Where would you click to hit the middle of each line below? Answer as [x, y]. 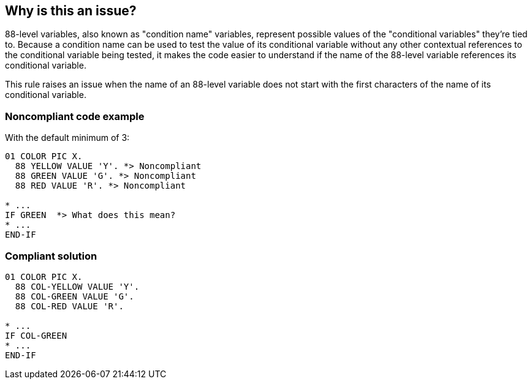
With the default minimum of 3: [67, 138]
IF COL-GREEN [36, 335]
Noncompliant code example [75, 116]
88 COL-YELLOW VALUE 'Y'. [77, 286]
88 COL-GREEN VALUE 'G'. [74, 296]
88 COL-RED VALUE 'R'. [69, 306]
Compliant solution [51, 256]
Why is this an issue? [71, 11]
